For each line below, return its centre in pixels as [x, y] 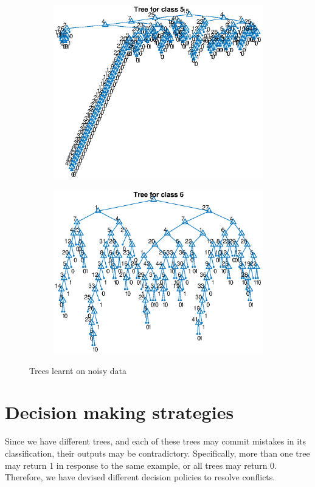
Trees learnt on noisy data [78, 370]
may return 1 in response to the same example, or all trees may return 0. [141, 465]
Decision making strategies [119, 412]
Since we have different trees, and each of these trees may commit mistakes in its [156, 441]
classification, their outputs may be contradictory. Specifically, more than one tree [157, 453]
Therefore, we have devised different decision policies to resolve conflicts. [140, 477]
